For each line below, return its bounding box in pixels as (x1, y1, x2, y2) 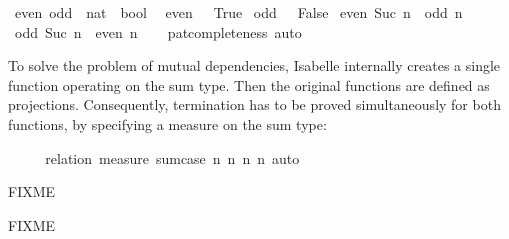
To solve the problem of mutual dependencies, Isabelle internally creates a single (8, 55, 501, 76)
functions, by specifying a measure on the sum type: (8, 113, 327, 134)
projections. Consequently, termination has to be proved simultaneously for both (8, 94, 501, 115)
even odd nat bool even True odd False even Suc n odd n (14, 2, 463, 22)
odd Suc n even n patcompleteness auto (14, 21, 302, 42)
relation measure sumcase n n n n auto (45, 147, 300, 168)
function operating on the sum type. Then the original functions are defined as (8, 74, 490, 95)
